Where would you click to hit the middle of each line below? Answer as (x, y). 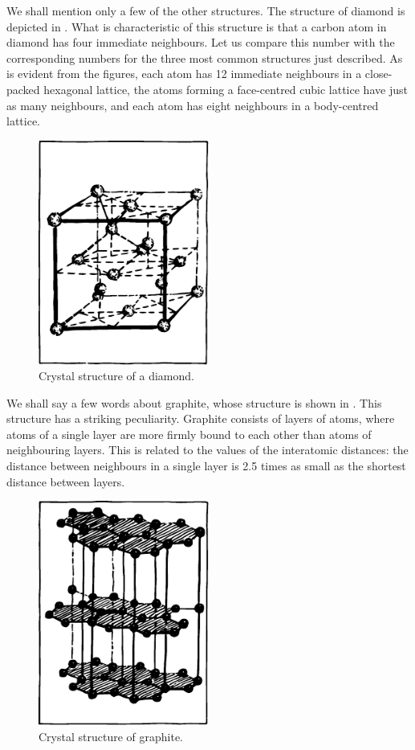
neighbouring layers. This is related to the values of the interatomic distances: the (207, 450)
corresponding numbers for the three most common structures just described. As (205, 57)
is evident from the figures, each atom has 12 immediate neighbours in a (184, 74)
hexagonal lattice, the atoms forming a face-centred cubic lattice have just (226, 89)
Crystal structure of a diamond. (116, 376)
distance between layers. (66, 481)
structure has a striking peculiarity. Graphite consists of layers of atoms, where (201, 418)
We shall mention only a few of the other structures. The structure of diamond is (206, 10)
